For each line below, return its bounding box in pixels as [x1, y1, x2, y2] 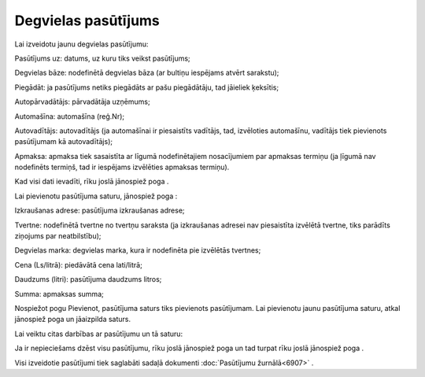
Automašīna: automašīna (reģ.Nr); [14, 111, 125, 121]
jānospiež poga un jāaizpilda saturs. [14, 315, 131, 324]
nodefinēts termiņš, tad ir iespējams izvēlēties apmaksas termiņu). [14, 162, 230, 172]
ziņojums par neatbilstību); [14, 231, 102, 241]
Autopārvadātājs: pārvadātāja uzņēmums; [14, 97, 150, 106]
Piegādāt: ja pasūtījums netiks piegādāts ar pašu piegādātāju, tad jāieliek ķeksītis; [14, 83, 279, 92]
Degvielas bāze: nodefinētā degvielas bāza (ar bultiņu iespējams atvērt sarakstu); [14, 68, 279, 78]
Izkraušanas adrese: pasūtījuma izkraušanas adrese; [14, 205, 185, 216]
